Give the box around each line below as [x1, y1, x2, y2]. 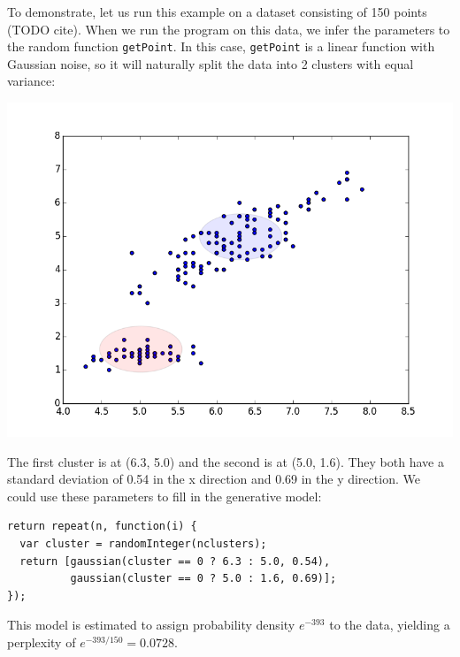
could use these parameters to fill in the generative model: [7, 486, 322, 505]
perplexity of [7, 632, 76, 651]
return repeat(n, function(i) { [7, 520, 197, 533]
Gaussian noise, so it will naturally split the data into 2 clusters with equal [7, 54, 414, 73]
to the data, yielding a [329, 615, 450, 634]
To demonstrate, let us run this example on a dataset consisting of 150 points [7, 3, 427, 20]
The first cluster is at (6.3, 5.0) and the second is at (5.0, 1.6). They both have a [7, 452, 444, 470]
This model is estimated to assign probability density [7, 615, 295, 634]
